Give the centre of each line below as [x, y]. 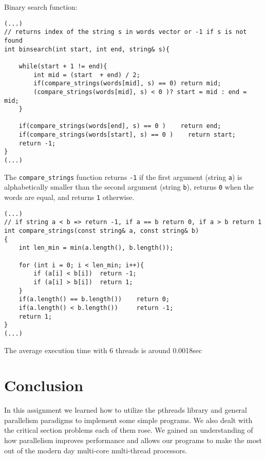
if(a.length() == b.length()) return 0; [94, 299]
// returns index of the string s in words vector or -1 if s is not [126, 32]
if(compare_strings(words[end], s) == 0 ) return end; [120, 126]
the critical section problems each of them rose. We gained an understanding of [129, 430]
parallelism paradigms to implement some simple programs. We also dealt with [128, 420]
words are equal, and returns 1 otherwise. [69, 197]
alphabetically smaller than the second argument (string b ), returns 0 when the [129, 187]
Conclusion [44, 385]
